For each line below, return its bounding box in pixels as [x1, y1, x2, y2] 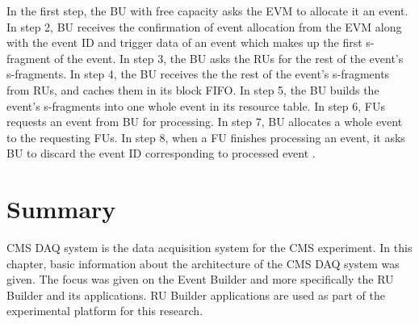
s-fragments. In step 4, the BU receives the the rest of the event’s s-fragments [6, 65, 390, 82]
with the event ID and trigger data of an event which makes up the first [6, 34, 362, 51]
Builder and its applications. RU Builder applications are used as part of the [6, 286, 385, 303]
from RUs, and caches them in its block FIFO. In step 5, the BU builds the [6, 81, 379, 98]
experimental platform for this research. [6, 302, 203, 319]
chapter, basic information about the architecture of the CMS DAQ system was [6, 255, 400, 271]
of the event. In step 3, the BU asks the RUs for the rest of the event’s [54, 49, 404, 66]
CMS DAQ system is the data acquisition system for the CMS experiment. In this [6, 239, 413, 256]
